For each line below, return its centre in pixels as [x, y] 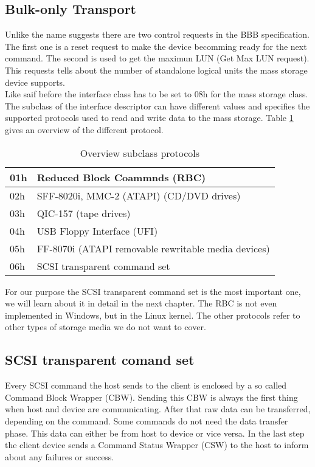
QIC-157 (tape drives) [84, 213]
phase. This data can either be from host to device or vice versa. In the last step [155, 433]
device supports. [35, 82]
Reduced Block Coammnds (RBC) [121, 177]
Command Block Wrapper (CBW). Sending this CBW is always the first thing [151, 397]
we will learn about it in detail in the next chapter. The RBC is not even [141, 303]
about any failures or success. [60, 456]
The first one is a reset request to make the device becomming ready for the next [156, 46]
